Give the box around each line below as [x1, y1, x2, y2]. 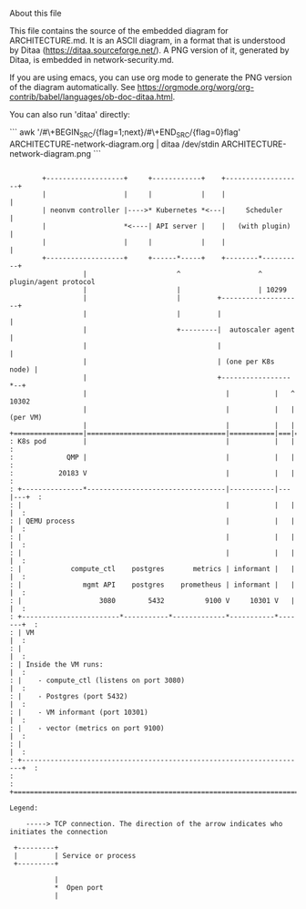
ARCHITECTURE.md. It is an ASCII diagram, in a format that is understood [9, 36, 286, 46]
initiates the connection [9, 827, 107, 836]
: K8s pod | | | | [9, 436, 296, 445]
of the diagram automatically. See [9, 82, 136, 92]
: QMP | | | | [9, 453, 296, 462]
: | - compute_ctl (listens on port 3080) [9, 676, 185, 685]
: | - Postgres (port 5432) [9, 691, 128, 700]
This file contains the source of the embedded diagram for [9, 26, 229, 36]
